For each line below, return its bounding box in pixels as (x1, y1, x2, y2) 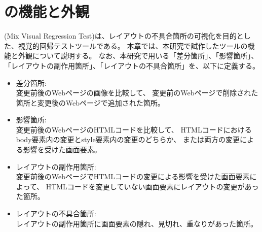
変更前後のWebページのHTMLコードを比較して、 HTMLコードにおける (16, 124, 252, 135)
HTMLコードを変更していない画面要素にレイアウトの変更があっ (46, 181, 259, 191)
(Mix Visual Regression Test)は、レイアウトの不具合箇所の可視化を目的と (4, 30, 244, 41)
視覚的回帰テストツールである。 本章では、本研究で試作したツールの (18, 40, 248, 51)
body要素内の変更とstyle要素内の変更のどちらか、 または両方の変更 (16, 134, 240, 145)
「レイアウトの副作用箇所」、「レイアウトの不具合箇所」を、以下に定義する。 (4, 60, 259, 71)
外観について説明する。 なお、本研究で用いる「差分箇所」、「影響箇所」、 (18, 50, 258, 61)
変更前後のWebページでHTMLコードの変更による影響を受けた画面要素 (16, 171, 250, 182)
